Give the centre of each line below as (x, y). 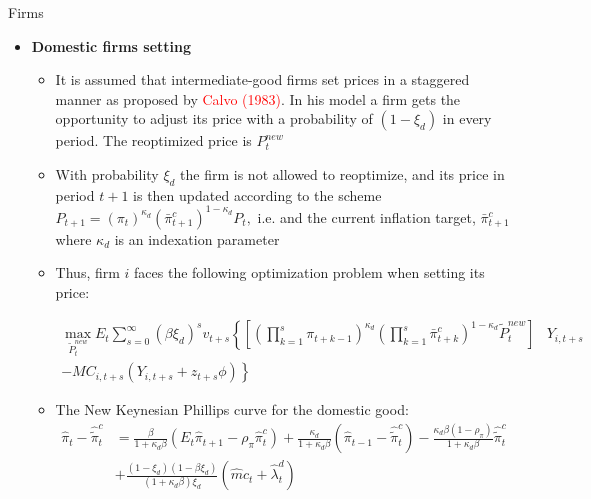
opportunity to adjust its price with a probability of (214, 118)
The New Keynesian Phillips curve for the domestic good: (232, 409)
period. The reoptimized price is (153, 140)
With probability (107, 173)
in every (467, 118)
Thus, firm (87, 272)
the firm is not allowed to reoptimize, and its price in (342, 173)
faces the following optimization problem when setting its (309, 272)
